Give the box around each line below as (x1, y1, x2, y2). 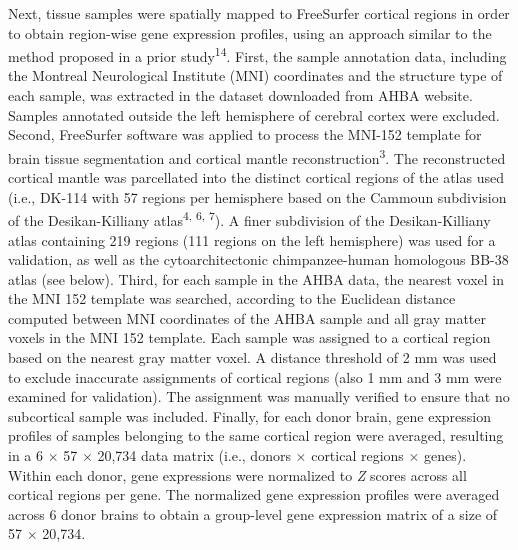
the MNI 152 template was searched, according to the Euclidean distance (8, 288, 456, 309)
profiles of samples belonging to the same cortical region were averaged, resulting (8, 425, 504, 446)
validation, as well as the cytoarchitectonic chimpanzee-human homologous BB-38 (8, 249, 509, 270)
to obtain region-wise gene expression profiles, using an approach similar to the (8, 22, 492, 43)
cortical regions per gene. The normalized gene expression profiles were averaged (8, 484, 500, 505)
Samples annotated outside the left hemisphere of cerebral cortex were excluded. (8, 104, 500, 125)
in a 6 (8, 445, 43, 466)
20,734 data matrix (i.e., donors (97, 445, 291, 466)
